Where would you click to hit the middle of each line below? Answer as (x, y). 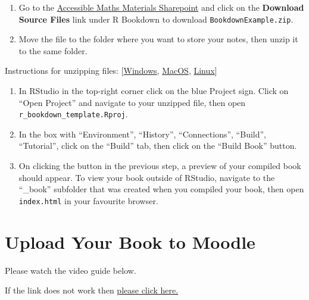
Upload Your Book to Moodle (130, 241)
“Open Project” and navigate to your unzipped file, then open (132, 102)
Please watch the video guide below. (71, 270)
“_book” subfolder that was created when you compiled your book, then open (161, 189)
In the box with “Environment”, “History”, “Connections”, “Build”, (142, 134)
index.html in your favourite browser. (88, 200)
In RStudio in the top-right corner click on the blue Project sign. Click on (154, 91)
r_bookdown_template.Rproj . (73, 114)
